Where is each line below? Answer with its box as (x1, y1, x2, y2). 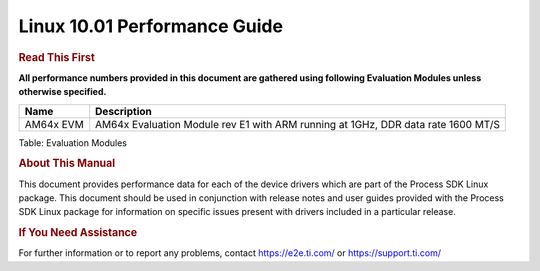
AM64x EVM (24, 117, 84, 131)
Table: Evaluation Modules (18, 136, 127, 149)
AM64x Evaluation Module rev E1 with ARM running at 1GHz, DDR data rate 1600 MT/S (95, 117, 500, 131)
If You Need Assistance (18, 226, 138, 240)
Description (95, 104, 152, 118)
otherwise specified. (18, 86, 107, 98)
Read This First (18, 50, 95, 64)
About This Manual (18, 156, 116, 170)
